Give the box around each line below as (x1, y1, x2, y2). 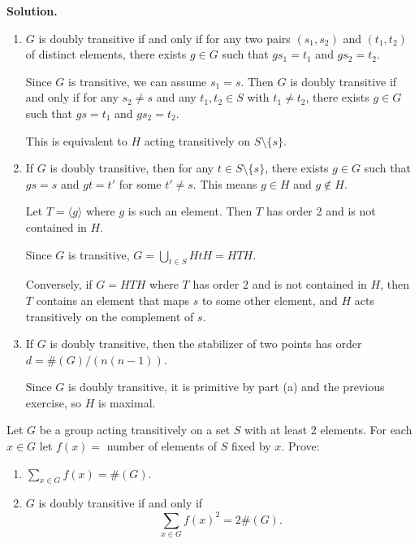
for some (119, 175, 162, 192)
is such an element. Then (127, 202, 253, 220)
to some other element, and (201, 291, 338, 308)
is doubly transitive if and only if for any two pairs (38, 29, 291, 46)
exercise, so (25, 394, 82, 411)
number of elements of (106, 437, 218, 455)
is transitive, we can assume (68, 72, 207, 89)
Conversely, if (25, 276, 93, 293)
